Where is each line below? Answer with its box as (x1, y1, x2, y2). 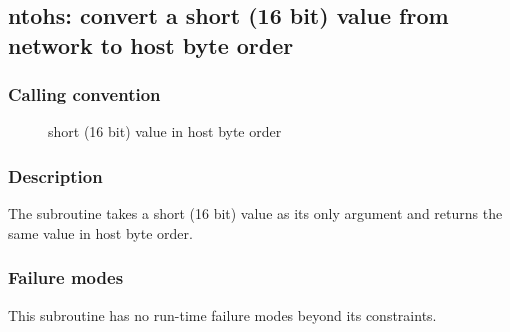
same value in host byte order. (8, 222, 193, 243)
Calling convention (8, 82, 161, 107)
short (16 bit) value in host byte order (48, 121, 282, 142)
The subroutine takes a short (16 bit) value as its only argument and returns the (8, 203, 503, 224)
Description (8, 163, 103, 188)
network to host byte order (8, 29, 294, 60)
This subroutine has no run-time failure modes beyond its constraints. (8, 304, 437, 325)
